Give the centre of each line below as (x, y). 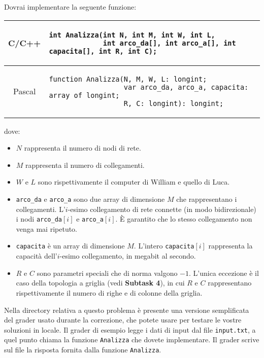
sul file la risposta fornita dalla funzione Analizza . (83, 349)
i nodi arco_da (39, 219)
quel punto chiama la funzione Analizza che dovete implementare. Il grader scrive (132, 339)
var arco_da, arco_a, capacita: (186, 87)
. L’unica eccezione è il (224, 273)
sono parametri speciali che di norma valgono (107, 273)
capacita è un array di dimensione (70, 246)
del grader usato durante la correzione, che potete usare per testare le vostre (123, 320)
